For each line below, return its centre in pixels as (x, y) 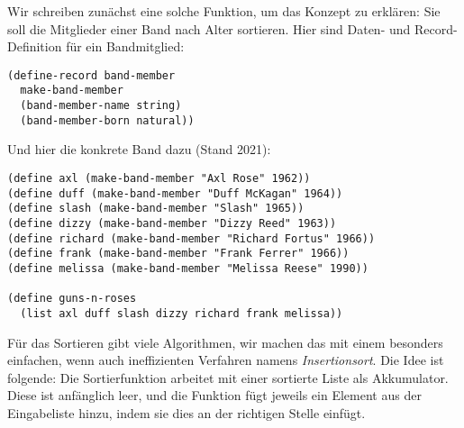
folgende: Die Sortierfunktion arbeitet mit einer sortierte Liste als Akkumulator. (228, 377)
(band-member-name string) (101, 106)
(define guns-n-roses (72, 299)
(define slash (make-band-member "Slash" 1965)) (156, 209)
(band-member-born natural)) (107, 120)
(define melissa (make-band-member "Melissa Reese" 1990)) (188, 268)
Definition (35, 46)
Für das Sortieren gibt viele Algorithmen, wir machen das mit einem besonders (225, 342)
